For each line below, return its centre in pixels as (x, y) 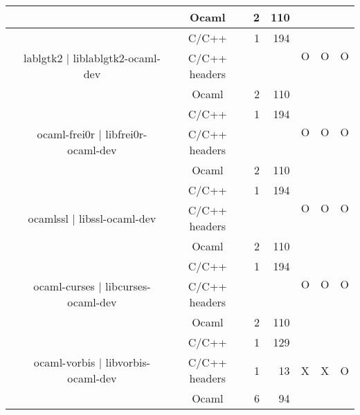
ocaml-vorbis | (68, 362)
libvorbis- (128, 362)
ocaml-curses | (67, 286)
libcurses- (128, 286)
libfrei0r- (126, 134)
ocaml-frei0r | (69, 134)
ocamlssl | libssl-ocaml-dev (92, 218)
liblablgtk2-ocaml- (117, 58)
